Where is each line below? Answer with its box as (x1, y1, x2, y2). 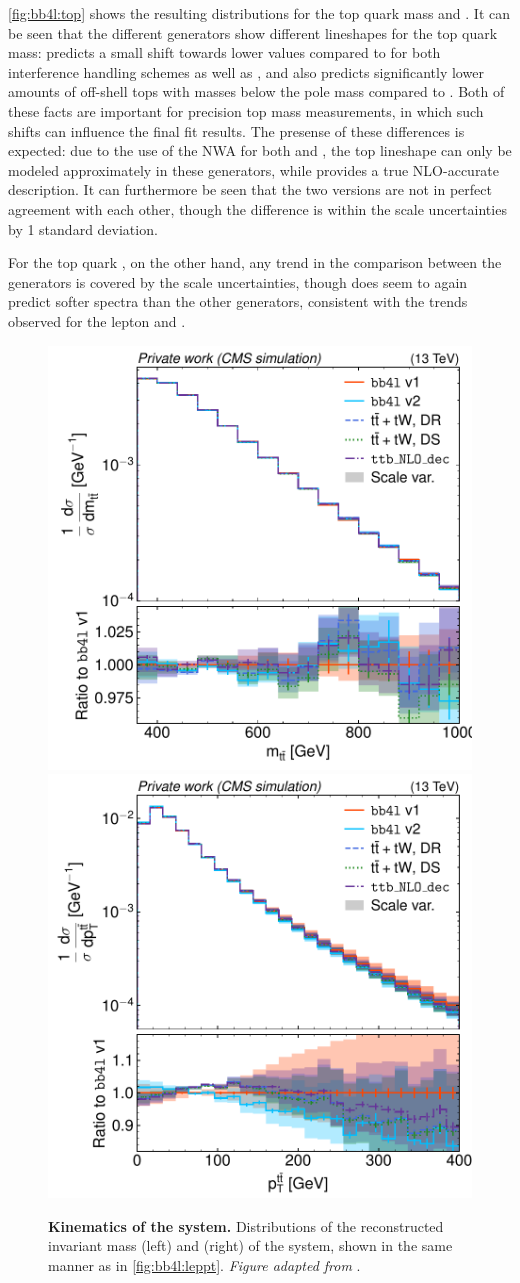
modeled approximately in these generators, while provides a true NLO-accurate (8, 159, 500, 180)
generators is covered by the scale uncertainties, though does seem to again (8, 271, 468, 292)
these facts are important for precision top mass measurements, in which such (8, 100, 484, 121)
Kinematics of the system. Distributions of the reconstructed (48, 1215, 444, 1236)
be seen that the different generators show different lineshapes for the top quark (8, 22, 498, 43)
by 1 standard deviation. (8, 218, 158, 239)
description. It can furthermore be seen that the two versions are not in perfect (8, 179, 492, 200)
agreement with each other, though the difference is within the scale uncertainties (8, 198, 507, 219)
